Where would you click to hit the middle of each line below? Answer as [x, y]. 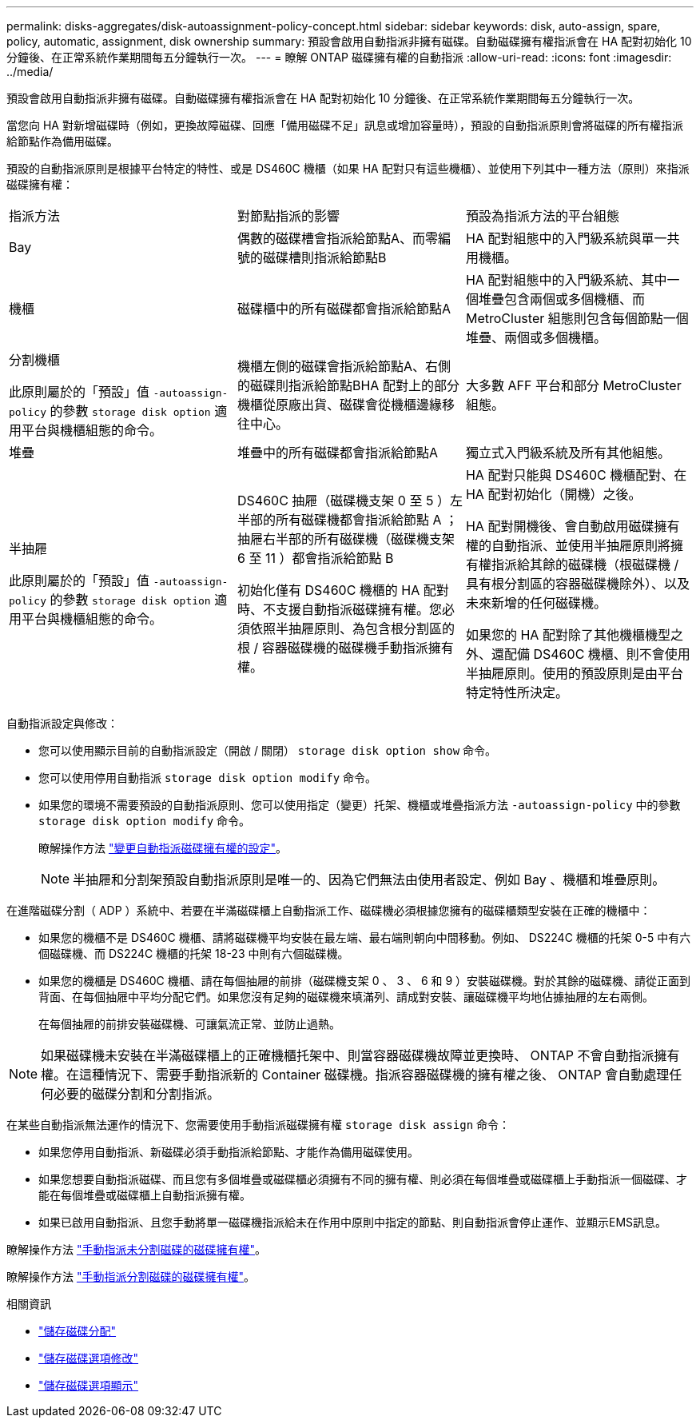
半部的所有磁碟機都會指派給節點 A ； [348, 520]
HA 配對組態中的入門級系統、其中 [566, 280]
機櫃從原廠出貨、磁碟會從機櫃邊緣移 [346, 405]
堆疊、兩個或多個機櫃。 [536, 337]
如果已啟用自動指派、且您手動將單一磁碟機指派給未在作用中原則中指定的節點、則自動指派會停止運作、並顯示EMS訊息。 [353, 1222]
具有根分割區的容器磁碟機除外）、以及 [577, 584]
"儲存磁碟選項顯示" [89, 1385]
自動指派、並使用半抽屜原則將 [581, 545]
